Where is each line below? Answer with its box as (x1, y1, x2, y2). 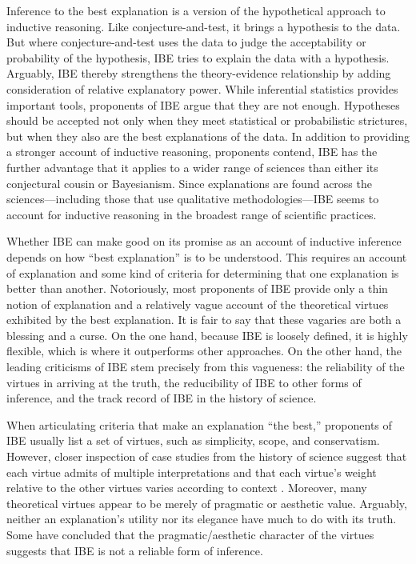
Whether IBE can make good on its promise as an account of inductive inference (6, 233, 402, 250)
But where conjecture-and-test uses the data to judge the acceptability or (6, 34, 366, 50)
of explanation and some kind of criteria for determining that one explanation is (6, 264, 399, 281)
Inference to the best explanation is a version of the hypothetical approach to (6, 2, 386, 18)
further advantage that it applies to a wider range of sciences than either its (6, 158, 378, 175)
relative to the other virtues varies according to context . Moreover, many (6, 479, 367, 496)
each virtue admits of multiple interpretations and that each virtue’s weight (6, 463, 377, 480)
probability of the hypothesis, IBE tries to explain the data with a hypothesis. (6, 49, 390, 66)
